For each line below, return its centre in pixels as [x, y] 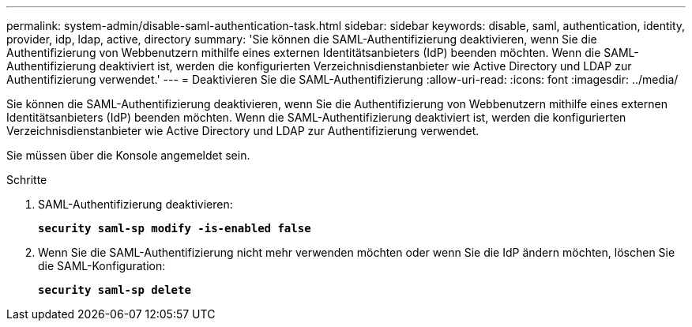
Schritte [27, 180]
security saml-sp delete [115, 290]
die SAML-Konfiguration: [102, 266]
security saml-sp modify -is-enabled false [175, 228]
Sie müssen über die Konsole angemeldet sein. [128, 155]
